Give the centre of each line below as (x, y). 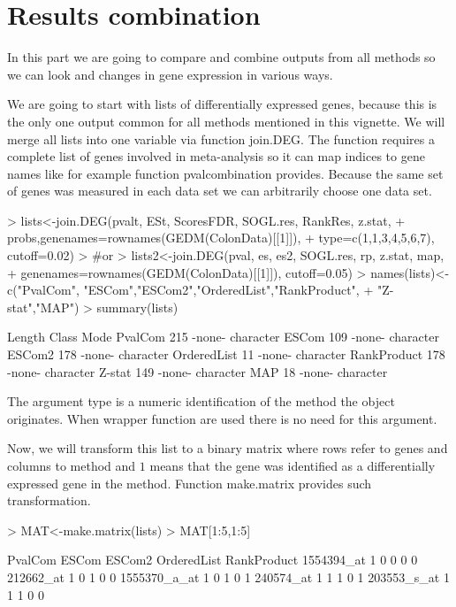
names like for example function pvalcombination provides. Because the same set (225, 173)
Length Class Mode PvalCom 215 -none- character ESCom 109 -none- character (223, 337)
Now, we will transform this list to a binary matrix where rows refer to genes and (228, 448)
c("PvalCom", (43, 290)
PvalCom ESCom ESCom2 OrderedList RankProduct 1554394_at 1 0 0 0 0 (213, 560)
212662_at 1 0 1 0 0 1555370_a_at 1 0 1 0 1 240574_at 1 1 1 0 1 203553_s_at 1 (228, 576)
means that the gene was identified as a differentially (293, 465)
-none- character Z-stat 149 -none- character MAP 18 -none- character (198, 371)
